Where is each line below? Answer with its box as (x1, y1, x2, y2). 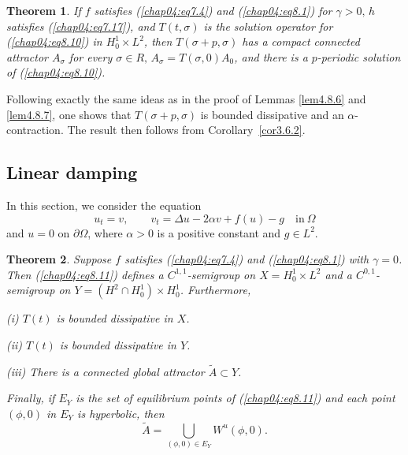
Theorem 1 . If (6, 2, 81, 18)
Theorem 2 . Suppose (6, 251, 112, 267)
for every (69, 48, 113, 65)
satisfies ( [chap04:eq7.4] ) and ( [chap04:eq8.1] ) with (124, 251, 369, 267)
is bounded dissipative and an (200, 106, 344, 122)
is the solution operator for (203, 17, 333, 34)
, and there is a (234, 48, 308, 65)
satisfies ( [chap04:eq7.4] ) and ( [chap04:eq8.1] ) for (94, 2, 332, 18)
